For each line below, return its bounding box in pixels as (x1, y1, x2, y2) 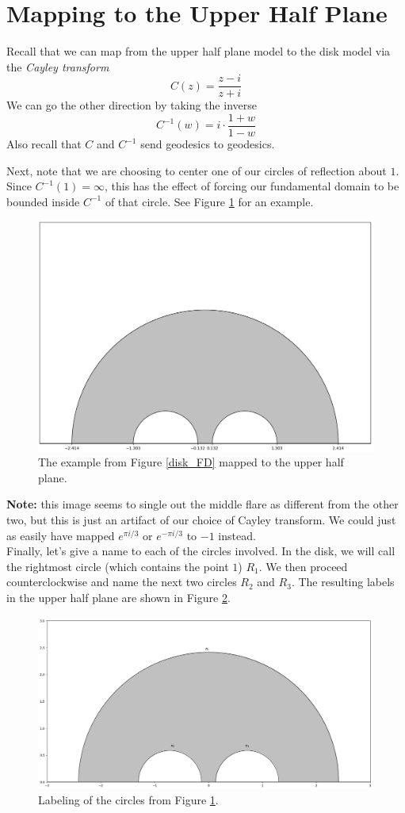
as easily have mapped (6, 527, 115, 543)
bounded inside (6, 193, 80, 209)
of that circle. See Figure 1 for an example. (105, 193, 314, 209)
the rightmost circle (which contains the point (6, 558, 229, 574)
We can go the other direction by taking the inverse (6, 97, 257, 113)
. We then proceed (258, 558, 348, 574)
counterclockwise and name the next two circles (6, 573, 237, 590)
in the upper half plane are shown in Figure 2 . (6, 589, 231, 605)
